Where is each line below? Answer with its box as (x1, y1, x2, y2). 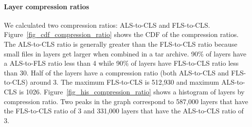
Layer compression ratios (4, 1, 90, 11)
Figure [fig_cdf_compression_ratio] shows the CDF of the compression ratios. (4, 29, 239, 39)
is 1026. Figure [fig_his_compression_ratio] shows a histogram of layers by (19, 86, 245, 96)
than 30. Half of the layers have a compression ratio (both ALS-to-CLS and (4, 67, 229, 77)
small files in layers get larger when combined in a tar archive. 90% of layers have (4, 48, 247, 58)
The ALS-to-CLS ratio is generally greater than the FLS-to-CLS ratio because (4, 38, 237, 49)
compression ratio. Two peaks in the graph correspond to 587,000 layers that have (4, 96, 248, 106)
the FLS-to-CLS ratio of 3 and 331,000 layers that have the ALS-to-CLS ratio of (4, 106, 244, 116)
